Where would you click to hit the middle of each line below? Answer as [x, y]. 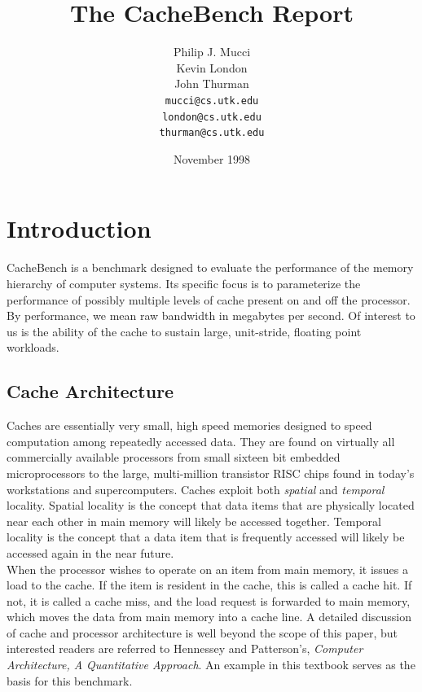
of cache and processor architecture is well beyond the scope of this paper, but [202, 632]
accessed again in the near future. [90, 552]
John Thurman [212, 83]
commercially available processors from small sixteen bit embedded [174, 457]
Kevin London [212, 67]
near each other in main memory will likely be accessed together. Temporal [194, 521]
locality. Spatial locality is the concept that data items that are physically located [211, 505]
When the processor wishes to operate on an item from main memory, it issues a [208, 569]
